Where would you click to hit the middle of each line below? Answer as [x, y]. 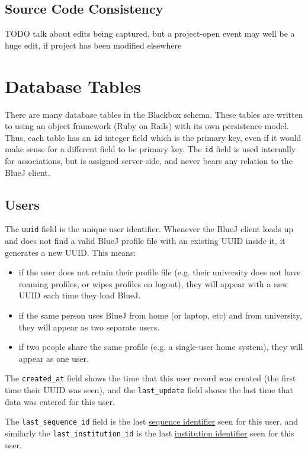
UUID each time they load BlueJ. [80, 295]
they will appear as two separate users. [89, 327]
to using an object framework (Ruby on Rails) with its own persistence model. [147, 126]
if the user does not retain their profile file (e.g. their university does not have [160, 272]
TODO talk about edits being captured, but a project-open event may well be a [150, 33]
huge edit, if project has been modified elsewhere [93, 45]
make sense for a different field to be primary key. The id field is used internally [150, 149]
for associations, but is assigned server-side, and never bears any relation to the [149, 161]
